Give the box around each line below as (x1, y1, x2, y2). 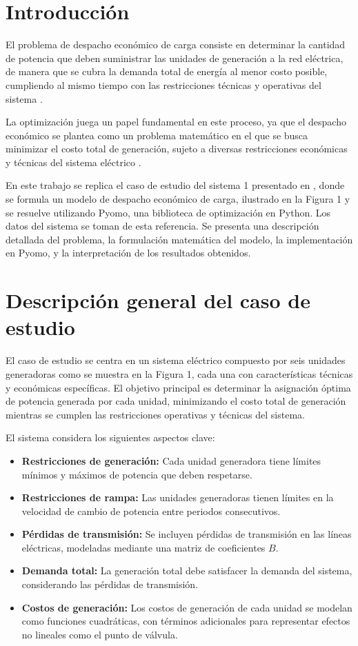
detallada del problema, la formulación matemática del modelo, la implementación (6, 232, 353, 246)
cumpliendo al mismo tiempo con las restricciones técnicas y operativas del (6, 77, 321, 92)
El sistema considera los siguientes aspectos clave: (6, 430, 215, 445)
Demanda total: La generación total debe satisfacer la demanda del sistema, (21, 563, 352, 578)
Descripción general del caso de (6, 286, 310, 314)
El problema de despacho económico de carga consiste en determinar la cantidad (6, 37, 346, 52)
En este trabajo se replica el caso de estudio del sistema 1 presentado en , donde (6, 178, 345, 192)
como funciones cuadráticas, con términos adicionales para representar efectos (21, 614, 350, 628)
